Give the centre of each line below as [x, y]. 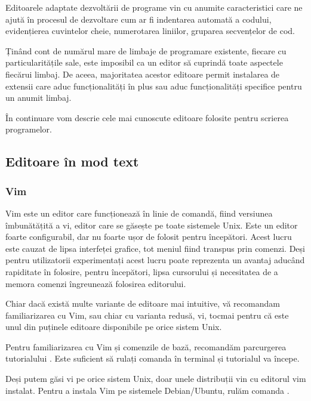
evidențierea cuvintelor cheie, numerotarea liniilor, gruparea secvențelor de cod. [150, 31]
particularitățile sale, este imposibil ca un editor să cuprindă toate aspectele [144, 62]
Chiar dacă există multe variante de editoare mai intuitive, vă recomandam [143, 303]
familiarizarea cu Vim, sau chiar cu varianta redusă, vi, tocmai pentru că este [147, 315]
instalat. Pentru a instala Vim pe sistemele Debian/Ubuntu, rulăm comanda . [147, 390]
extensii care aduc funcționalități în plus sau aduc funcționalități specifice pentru [154, 86]
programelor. [29, 129]
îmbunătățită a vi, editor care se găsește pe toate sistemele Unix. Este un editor [152, 225]
